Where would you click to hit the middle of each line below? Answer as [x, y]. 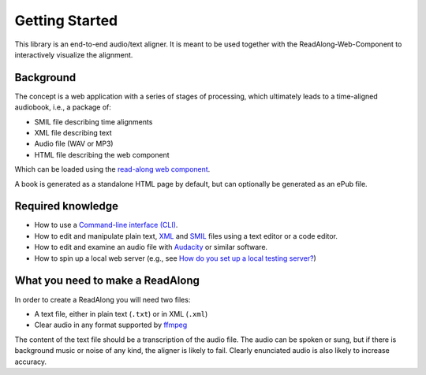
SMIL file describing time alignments [93, 121]
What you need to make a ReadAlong [107, 281]
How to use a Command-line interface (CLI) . [106, 225]
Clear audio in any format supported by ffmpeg [111, 325]
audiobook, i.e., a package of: [63, 107]
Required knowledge [66, 206]
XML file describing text [73, 133]
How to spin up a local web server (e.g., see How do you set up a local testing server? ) [176, 258]
